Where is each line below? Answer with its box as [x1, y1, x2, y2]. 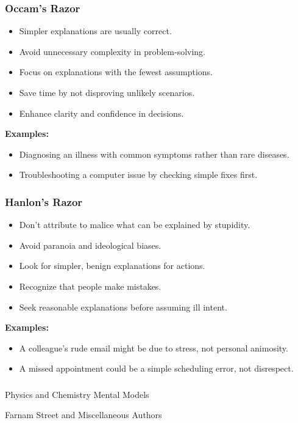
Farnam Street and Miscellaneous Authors [5, 408, 162, 421]
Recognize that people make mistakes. [19, 279, 161, 292]
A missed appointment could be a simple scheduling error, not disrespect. [19, 362, 294, 375]
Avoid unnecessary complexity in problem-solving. [19, 45, 206, 57]
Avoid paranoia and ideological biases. [19, 238, 161, 251]
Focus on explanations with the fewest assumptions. [19, 65, 213, 78]
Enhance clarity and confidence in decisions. [19, 106, 184, 119]
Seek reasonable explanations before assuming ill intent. [19, 300, 227, 313]
